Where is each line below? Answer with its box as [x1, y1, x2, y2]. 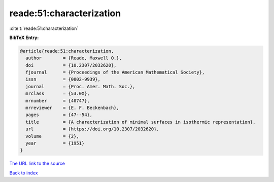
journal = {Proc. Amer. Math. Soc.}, [25, 84, 135, 89]
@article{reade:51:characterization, [20, 48, 114, 54]
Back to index [9, 170, 38, 176]
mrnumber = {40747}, [25, 98, 90, 103]
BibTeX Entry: [9, 34, 39, 41]
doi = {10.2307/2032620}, [25, 62, 117, 68]
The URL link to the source [9, 160, 65, 167]
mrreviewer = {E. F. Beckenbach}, [25, 105, 119, 111]
